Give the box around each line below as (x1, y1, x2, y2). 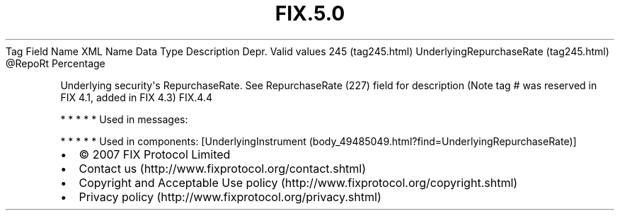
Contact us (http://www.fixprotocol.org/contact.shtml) (79, 161, 367, 176)
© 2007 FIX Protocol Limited (79, 147, 231, 161)
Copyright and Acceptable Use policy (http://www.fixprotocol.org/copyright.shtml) (79, 175, 518, 190)
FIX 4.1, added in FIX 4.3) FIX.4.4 (60, 91, 212, 103)
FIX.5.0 (275, 1, 345, 25)
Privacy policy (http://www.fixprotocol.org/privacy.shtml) (79, 189, 381, 204)
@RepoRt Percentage (6, 57, 105, 69)
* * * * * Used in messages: (60, 113, 188, 125)
